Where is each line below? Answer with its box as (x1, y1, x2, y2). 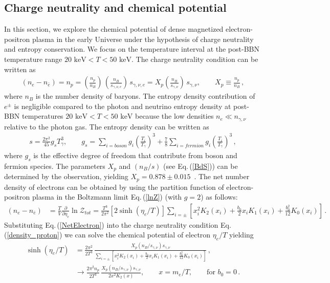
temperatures (21, 111, 63, 121)
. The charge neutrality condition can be (131, 53, 258, 64)
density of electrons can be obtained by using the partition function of (4, 181, 224, 192)
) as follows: (201, 191, 238, 202)
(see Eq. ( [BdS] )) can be (163, 160, 238, 171)
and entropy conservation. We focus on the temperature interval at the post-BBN (4, 43, 259, 54)
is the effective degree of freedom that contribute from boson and (33, 149, 237, 160)
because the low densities (135, 111, 214, 121)
